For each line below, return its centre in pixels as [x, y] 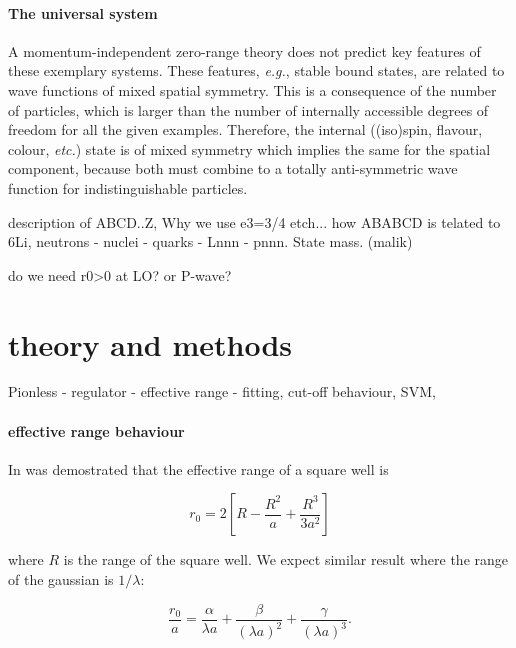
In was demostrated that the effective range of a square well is [198, 468]
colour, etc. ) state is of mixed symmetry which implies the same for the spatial [249, 148]
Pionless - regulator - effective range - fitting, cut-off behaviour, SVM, [222, 391]
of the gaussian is [61, 579]
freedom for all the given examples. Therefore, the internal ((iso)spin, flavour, [245, 129]
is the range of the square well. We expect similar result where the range [286, 559]
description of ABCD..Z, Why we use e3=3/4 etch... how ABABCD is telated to [254, 221]
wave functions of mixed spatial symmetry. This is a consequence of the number [252, 89]
